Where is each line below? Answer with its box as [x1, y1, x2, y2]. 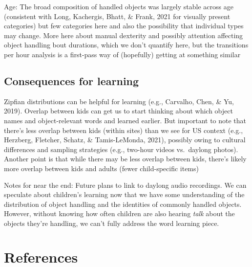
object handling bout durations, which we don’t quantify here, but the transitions [4, 40, 249, 50]
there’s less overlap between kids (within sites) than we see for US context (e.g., [4, 125, 243, 135]
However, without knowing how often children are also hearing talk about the [4, 208, 235, 219]
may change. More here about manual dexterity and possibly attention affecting [4, 30, 243, 40]
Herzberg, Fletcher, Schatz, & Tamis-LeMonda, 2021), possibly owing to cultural [4, 134, 246, 145]
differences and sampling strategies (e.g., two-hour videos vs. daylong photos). [4, 144, 238, 154]
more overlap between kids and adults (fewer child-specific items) [4, 163, 199, 173]
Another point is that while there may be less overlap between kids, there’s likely [4, 154, 247, 164]
